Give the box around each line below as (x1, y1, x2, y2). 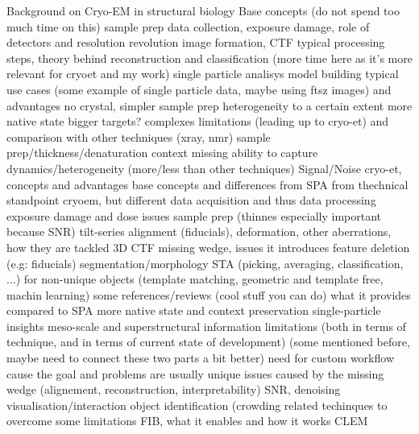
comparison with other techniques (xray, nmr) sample (6, 128, 271, 145)
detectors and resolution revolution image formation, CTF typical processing (6, 34, 385, 51)
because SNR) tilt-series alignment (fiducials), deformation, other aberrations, (6, 223, 392, 240)
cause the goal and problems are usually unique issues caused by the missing (6, 365, 384, 382)
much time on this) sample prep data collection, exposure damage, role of (6, 18, 370, 35)
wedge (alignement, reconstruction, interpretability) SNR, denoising (6, 381, 341, 398)
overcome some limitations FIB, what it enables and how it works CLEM (6, 412, 368, 429)
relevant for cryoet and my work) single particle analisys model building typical (6, 65, 399, 82)
